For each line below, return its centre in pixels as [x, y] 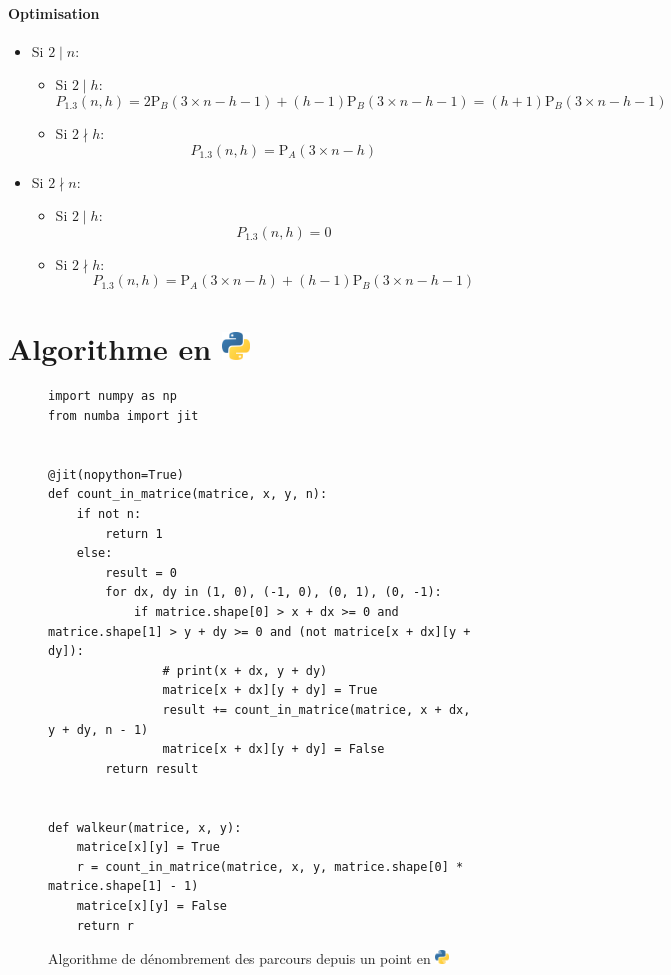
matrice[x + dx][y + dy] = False [273, 749]
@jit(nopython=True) [116, 474]
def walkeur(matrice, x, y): [145, 827]
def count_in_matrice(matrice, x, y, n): [188, 494]
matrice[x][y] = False [151, 905]
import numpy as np [112, 396]
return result [152, 768]
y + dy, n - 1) [98, 729]
